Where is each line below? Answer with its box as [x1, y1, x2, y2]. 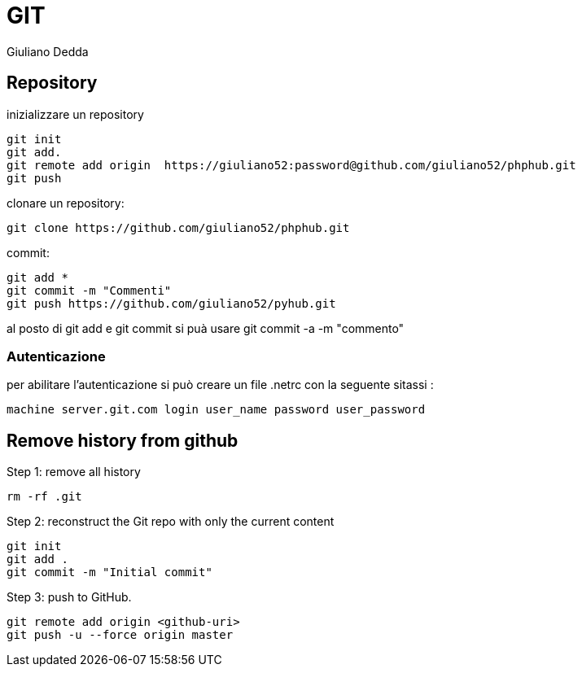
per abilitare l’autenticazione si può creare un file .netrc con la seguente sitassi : [7, 378, 434, 392]
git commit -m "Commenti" [7, 283, 172, 297]
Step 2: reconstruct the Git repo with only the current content [7, 514, 335, 529]
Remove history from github [7, 430, 238, 451]
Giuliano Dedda [7, 44, 89, 59]
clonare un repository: [7, 195, 125, 210]
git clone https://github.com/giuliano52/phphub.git [7, 221, 350, 234]
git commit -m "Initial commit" [7, 566, 212, 579]
